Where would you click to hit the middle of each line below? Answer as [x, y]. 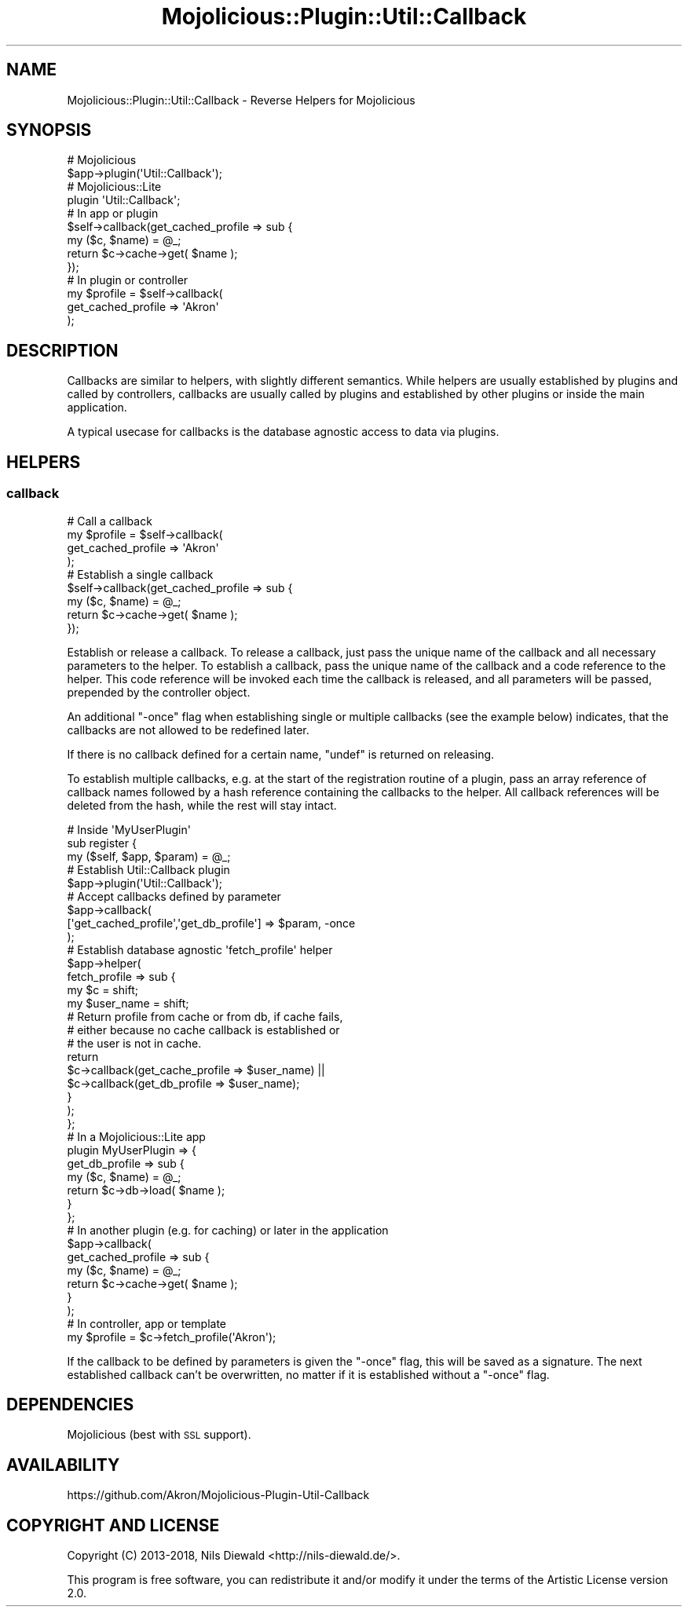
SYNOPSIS [49, 130]
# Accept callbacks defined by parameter [174, 896]
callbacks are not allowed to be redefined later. [188, 730]
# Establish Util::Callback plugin [148, 869]
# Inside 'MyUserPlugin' [129, 829]
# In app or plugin [113, 214]
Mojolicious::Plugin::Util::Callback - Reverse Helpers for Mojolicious [241, 100]
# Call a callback [110, 521]
